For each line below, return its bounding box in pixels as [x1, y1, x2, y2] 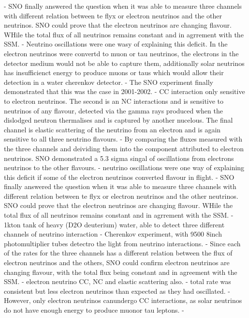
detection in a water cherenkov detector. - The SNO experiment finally [4, 77, 213, 87]
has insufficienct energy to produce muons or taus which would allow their [4, 67, 224, 78]
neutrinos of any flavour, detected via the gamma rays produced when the [4, 105, 223, 115]
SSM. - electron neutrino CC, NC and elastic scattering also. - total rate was [4, 276, 231, 286]
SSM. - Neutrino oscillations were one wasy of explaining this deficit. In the [4, 39, 228, 49]
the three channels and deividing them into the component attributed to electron [4, 143, 244, 153]
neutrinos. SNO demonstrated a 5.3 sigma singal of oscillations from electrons [4, 153, 234, 163]
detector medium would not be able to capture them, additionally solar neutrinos [4, 58, 245, 68]
